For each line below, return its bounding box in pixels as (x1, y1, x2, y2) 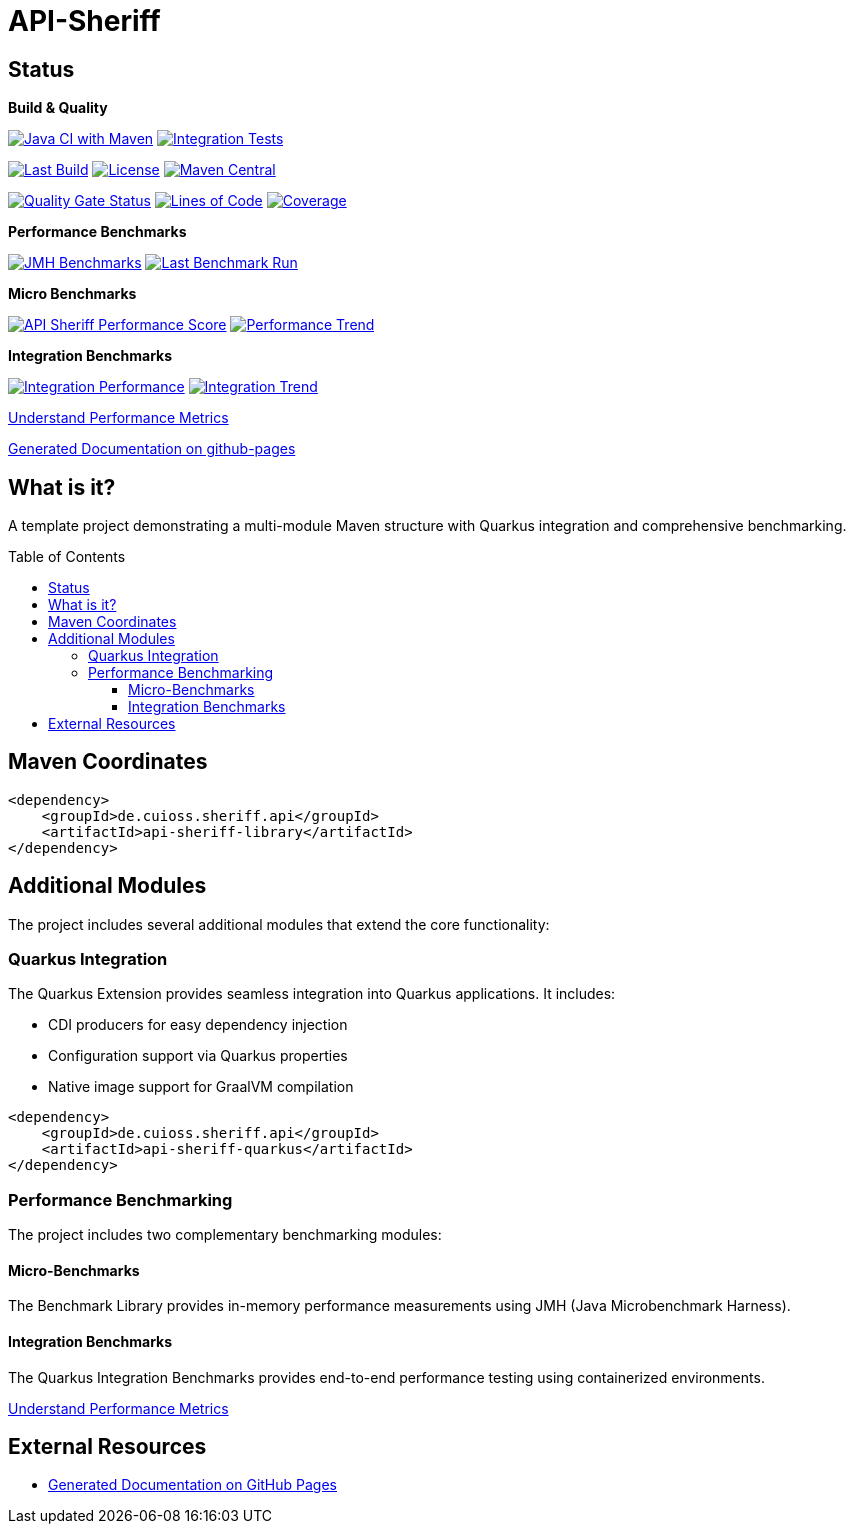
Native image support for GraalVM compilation (48, 1078, 354, 1096)
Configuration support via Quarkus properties (48, 1047, 348, 1065)
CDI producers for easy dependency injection (48, 1016, 348, 1034)
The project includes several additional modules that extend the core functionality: (8, 915, 550, 933)
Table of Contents (8, 548, 126, 566)
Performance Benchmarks (8, 223, 187, 241)
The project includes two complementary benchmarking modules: (8, 1226, 442, 1244)
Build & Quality (8, 99, 108, 117)
